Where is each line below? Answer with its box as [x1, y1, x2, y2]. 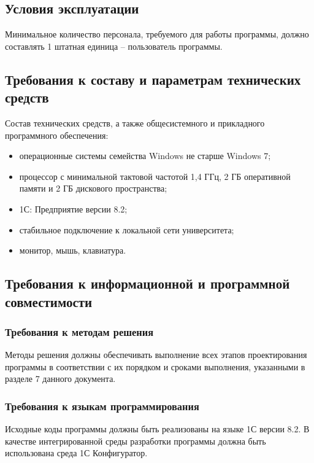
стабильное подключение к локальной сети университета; [19, 223, 234, 236]
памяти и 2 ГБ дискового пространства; [19, 182, 167, 195]
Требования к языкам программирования [5, 398, 199, 413]
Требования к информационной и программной [5, 274, 290, 293]
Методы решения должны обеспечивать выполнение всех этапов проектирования [5, 348, 307, 361]
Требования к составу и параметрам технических [5, 69, 301, 88]
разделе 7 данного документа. [5, 372, 116, 385]
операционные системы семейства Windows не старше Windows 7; [19, 149, 271, 162]
